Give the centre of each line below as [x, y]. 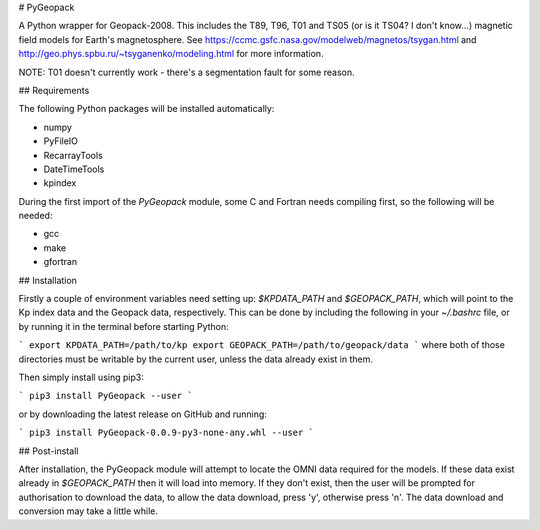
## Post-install [48, 451]
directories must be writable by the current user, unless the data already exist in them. [196, 359]
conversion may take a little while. [88, 511]
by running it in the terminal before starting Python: [123, 326]
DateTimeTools [74, 169]
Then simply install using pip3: [81, 377]
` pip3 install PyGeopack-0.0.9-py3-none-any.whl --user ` [166, 433]
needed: [35, 216]
